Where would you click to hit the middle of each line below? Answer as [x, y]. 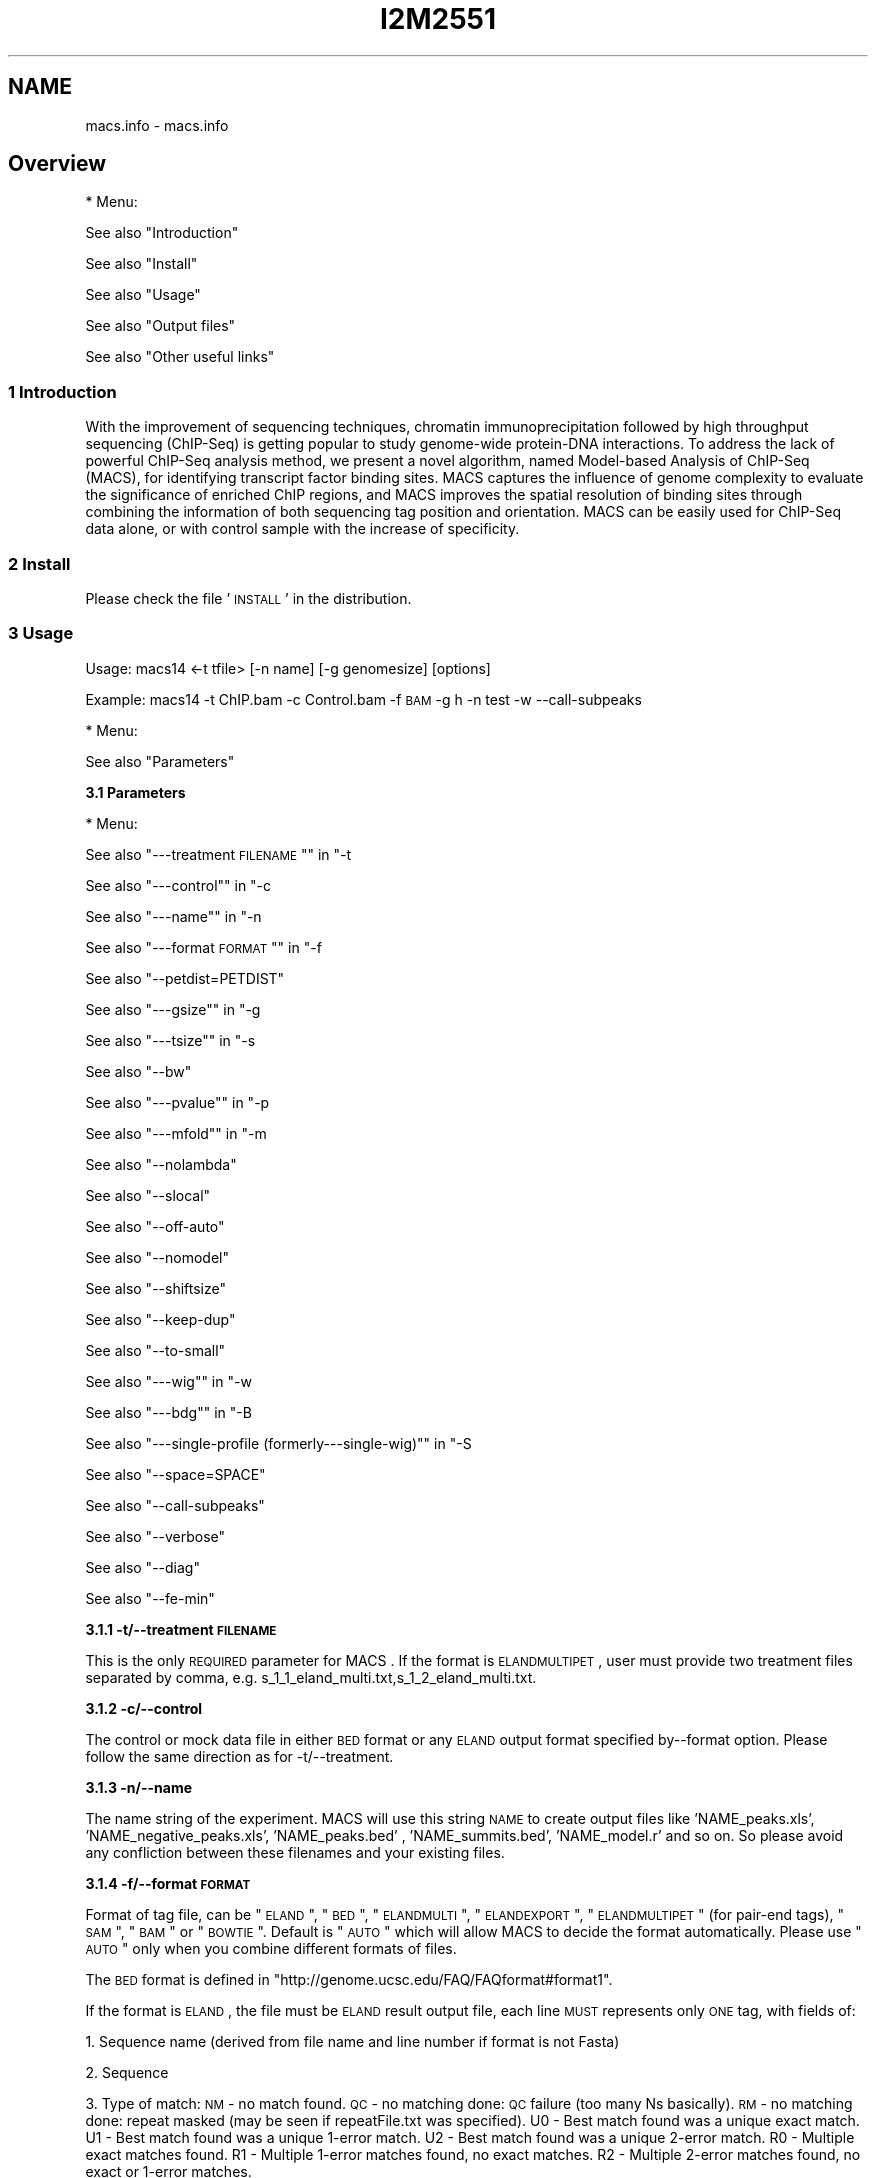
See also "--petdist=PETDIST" [185, 978]
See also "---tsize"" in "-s [170, 1040]
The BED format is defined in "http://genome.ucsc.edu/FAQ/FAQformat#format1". [349, 1979]
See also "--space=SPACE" [175, 1474]
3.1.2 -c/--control [144, 1708]
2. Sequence [127, 2072]
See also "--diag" [142, 1567]
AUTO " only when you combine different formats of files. [271, 1948]
